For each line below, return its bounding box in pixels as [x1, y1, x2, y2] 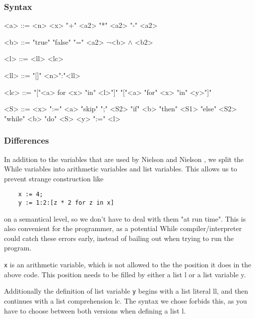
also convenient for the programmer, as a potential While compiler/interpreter [4, 223, 242, 234]
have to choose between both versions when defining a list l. [4, 305, 186, 316]
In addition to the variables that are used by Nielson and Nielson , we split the [4, 154, 244, 164]
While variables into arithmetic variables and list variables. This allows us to [4, 163, 237, 174]
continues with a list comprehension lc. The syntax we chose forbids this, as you [4, 295, 247, 306]
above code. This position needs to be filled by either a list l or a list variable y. [4, 269, 246, 279]
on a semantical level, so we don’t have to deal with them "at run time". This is [4, 213, 246, 224]
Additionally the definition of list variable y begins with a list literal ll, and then [4, 286, 249, 296]
